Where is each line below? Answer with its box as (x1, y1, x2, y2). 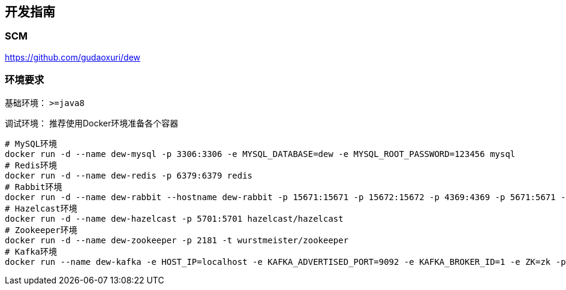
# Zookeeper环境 (5, 225, 77, 235)
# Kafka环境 (5, 246, 58, 256)
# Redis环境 (5, 160, 58, 170)
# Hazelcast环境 (5, 203, 77, 213)
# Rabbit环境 (5, 182, 62, 192)
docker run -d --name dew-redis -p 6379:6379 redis (5, 170, 253, 180)
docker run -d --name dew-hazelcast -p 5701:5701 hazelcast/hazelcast (5, 213, 344, 223)
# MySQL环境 (5, 138, 58, 149)
